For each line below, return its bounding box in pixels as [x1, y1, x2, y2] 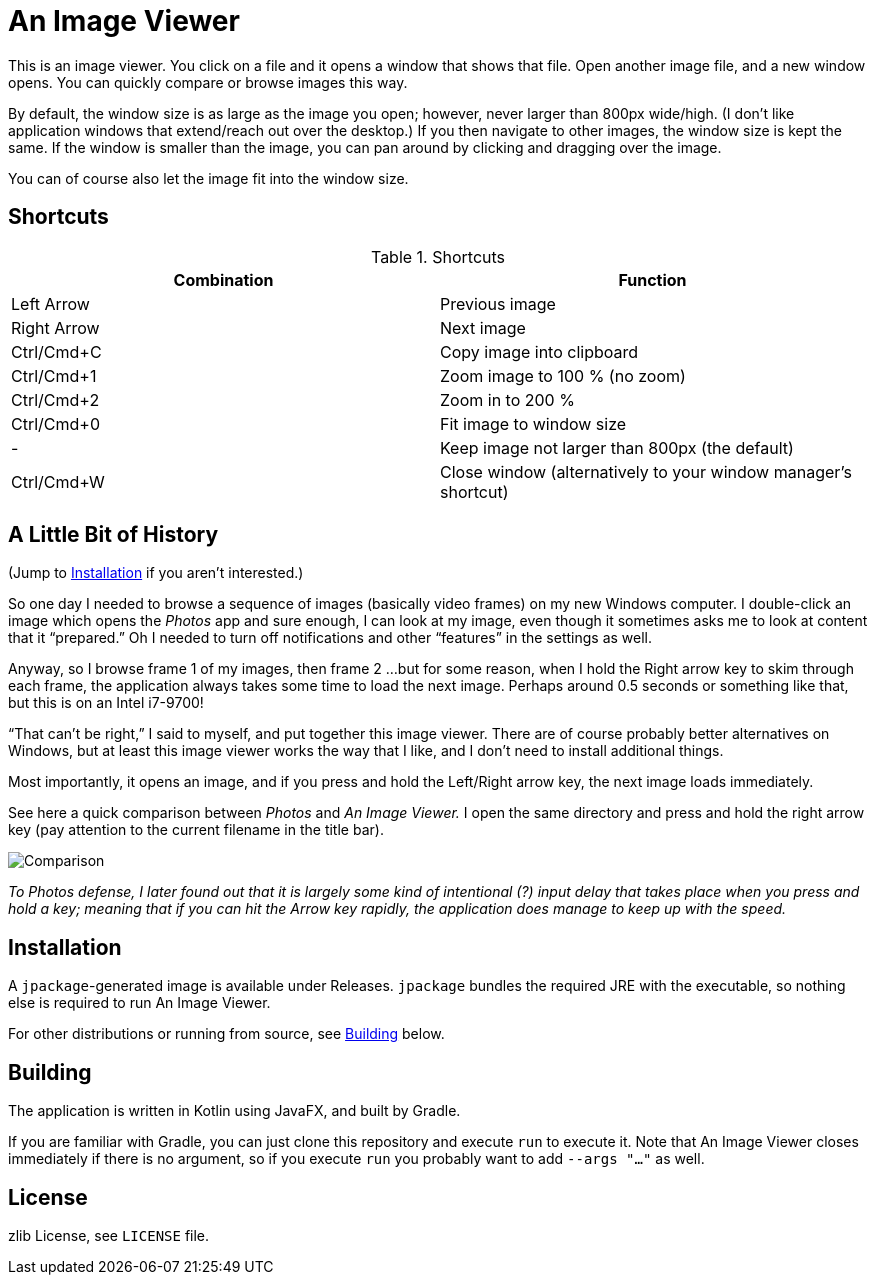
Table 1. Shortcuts [370, 246, 506, 267]
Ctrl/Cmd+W [11, 471, 105, 492]
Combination [173, 269, 274, 290]
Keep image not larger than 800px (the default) [440, 437, 794, 458]
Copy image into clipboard [440, 341, 639, 362]
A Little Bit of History [8, 522, 219, 548]
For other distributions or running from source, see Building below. [8, 1025, 445, 1043]
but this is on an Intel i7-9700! [8, 694, 204, 712]
